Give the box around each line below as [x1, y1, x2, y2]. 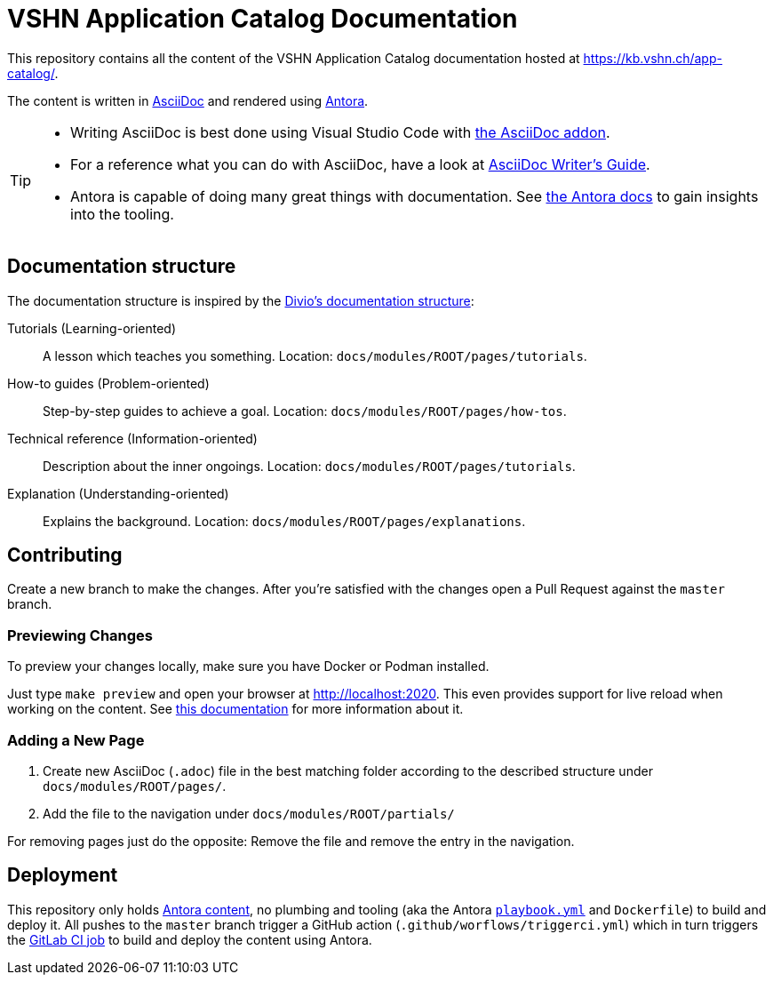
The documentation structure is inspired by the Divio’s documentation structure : [7, 292, 474, 308]
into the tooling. [70, 204, 174, 223]
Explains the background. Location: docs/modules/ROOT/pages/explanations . [43, 513, 526, 529]
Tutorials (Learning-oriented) [7, 320, 177, 336]
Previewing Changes [7, 626, 154, 644]
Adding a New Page [7, 731, 145, 749]
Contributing [7, 544, 123, 567]
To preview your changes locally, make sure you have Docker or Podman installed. [7, 659, 490, 675]
